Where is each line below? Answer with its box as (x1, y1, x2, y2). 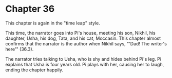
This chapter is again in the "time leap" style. (5, 20, 100, 26)
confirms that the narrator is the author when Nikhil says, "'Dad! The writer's (5, 40, 167, 46)
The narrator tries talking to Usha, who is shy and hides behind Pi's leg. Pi (5, 56, 162, 62)
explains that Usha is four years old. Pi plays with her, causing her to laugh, (5, 61, 164, 67)
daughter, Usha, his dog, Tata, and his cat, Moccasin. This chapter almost (5, 35, 161, 41)
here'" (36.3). (5, 46, 34, 52)
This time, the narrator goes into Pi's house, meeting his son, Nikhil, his (5, 30, 156, 36)
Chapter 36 (5, 3, 55, 15)
